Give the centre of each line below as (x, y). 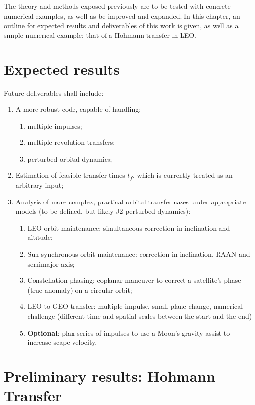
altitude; (40, 237)
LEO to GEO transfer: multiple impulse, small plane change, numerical (135, 306)
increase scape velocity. (62, 342)
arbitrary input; (39, 185)
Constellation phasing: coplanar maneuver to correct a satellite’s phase (134, 280)
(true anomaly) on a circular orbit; (80, 289)
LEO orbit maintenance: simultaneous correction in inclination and (129, 227)
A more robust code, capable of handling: (78, 109)
